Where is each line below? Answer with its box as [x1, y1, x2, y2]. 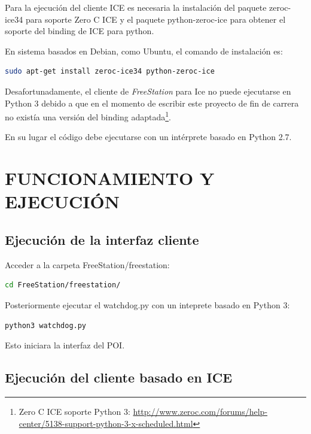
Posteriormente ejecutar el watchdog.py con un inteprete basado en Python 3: [5, 298, 290, 311]
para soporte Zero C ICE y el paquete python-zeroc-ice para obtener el [25, 13, 286, 25]
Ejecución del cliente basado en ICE [5, 368, 233, 387]
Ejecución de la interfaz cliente [5, 230, 199, 248]
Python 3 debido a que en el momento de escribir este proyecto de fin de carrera [5, 96, 299, 109]
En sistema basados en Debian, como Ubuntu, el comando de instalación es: [5, 44, 283, 57]
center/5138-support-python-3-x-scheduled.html [19, 417, 193, 429]
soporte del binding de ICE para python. [5, 25, 154, 37]
